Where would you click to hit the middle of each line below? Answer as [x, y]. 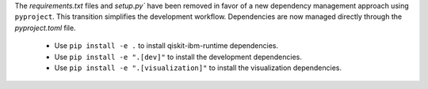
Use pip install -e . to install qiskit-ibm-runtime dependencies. [166, 46]
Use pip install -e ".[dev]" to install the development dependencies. [178, 57]
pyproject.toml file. [45, 28]
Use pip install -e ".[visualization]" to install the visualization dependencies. [198, 68]
